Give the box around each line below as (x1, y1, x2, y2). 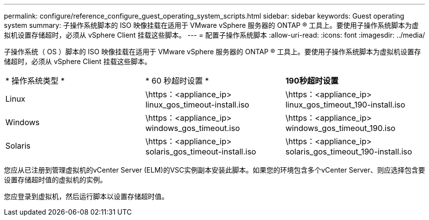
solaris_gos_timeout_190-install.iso (285, 147, 412, 156)
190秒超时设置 (285, 76, 339, 86)
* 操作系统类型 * (5, 76, 65, 86)
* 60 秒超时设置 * (145, 76, 209, 86)
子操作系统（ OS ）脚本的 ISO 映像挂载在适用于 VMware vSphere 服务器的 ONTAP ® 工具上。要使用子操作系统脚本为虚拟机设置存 (4, 47, 421, 56)
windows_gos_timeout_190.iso (285, 123, 396, 133)
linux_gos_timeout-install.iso (145, 100, 249, 110)
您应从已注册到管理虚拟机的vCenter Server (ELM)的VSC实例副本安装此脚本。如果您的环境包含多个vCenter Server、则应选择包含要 (4, 166, 425, 174)
